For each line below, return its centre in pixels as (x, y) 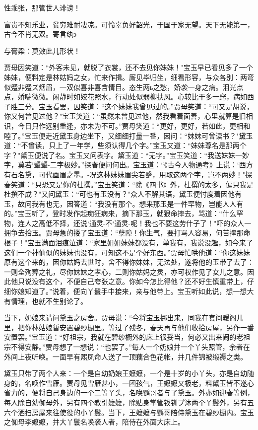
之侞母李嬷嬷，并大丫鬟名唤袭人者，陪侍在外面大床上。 (94, 422)
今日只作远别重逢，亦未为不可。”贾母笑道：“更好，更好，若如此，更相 (130, 125)
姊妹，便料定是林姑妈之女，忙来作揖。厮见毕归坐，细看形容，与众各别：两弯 (129, 77)
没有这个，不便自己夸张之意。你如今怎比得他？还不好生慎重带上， (139, 281)
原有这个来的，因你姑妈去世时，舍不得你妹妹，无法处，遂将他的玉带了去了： (129, 262)
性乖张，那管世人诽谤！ (42, 7)
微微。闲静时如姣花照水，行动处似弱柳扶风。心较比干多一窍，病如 (139, 97)
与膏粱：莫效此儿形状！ (42, 50)
